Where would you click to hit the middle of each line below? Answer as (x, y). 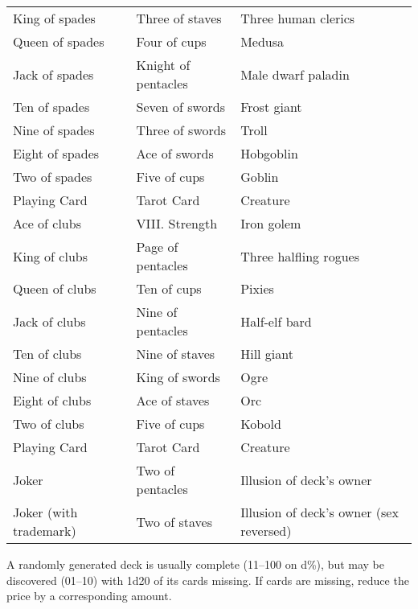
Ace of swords (175, 153)
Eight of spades (56, 153)
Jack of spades (53, 74)
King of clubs (50, 256)
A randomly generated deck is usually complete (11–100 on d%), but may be (195, 564)
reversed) (266, 531)
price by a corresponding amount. (89, 596)
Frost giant (271, 107)
